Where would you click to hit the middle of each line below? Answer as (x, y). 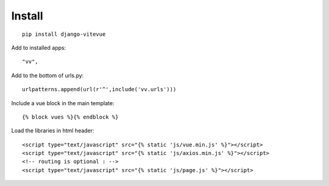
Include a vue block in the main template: (63, 103)
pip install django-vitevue (64, 34)
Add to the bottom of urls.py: (48, 75)
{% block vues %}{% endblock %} (70, 117)
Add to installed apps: (39, 47)
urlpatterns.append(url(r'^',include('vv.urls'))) (99, 89)
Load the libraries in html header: (53, 131)
